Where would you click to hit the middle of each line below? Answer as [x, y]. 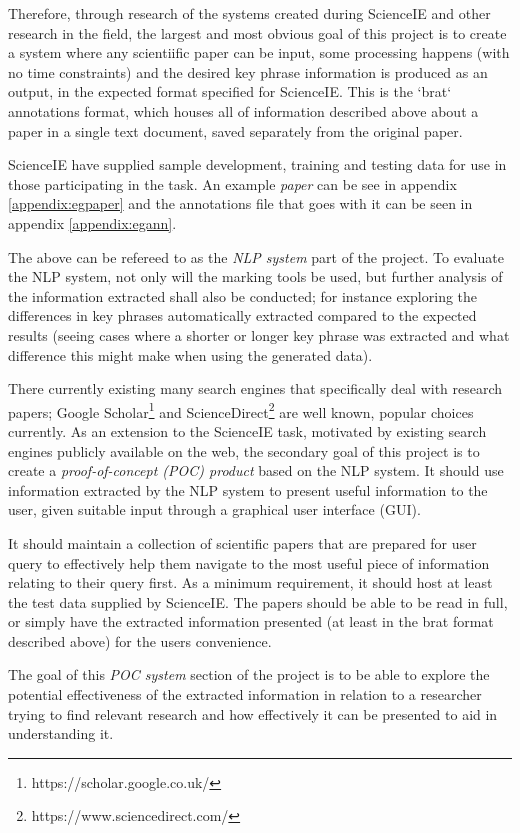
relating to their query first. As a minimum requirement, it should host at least [250, 582]
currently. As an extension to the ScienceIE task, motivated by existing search [247, 430]
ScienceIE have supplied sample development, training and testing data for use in [257, 164]
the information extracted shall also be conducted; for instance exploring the [243, 295]
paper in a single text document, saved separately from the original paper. [235, 130]
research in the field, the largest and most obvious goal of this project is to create [257, 32]
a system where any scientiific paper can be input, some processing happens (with [259, 52]
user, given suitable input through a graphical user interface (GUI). [214, 509]
